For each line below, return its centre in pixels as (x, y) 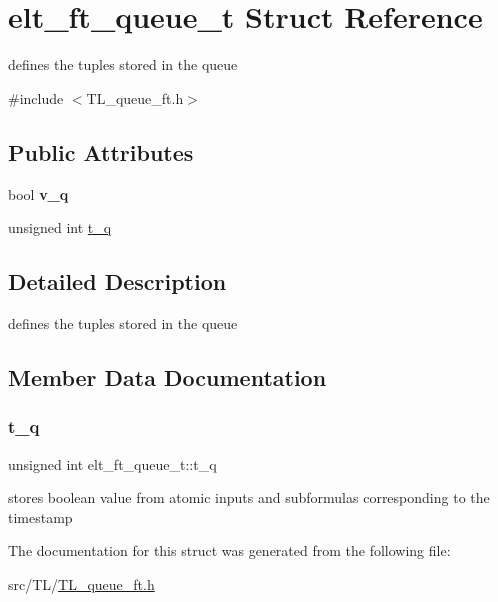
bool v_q (38, 193)
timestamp (40, 516)
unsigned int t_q (60, 227)
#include (36, 97)
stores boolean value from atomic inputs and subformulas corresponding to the (249, 497)
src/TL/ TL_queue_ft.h (81, 583)
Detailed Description (117, 281)
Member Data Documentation (167, 376)
